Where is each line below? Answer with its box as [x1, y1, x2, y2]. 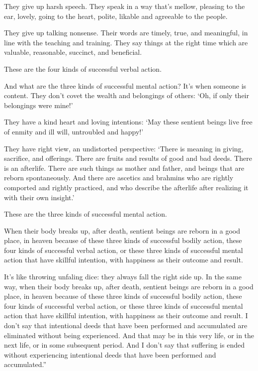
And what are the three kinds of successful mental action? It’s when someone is [4, 80, 247, 91]
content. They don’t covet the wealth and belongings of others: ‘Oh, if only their [4, 90, 249, 101]
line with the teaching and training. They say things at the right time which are [4, 37, 248, 47]
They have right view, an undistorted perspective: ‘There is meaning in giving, [4, 143, 244, 153]
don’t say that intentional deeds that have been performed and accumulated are [4, 320, 248, 331]
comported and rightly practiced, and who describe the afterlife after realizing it [4, 182, 249, 192]
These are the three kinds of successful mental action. [4, 209, 167, 219]
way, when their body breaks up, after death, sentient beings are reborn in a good [4, 281, 254, 291]
